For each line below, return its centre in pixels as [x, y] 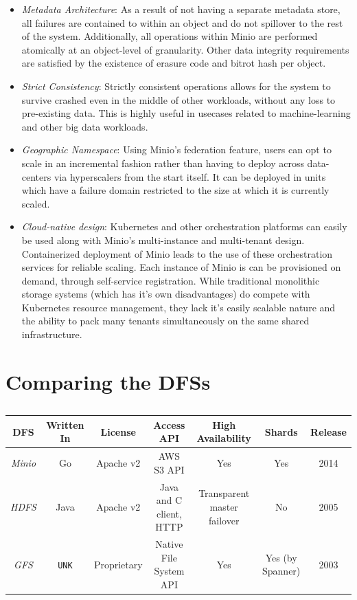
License [118, 431]
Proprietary [118, 564]
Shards [281, 431]
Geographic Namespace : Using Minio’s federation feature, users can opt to [176, 149]
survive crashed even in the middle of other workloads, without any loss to [178, 99]
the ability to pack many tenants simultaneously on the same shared [165, 321]
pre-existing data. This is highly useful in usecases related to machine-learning [186, 113]
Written [65, 424]
